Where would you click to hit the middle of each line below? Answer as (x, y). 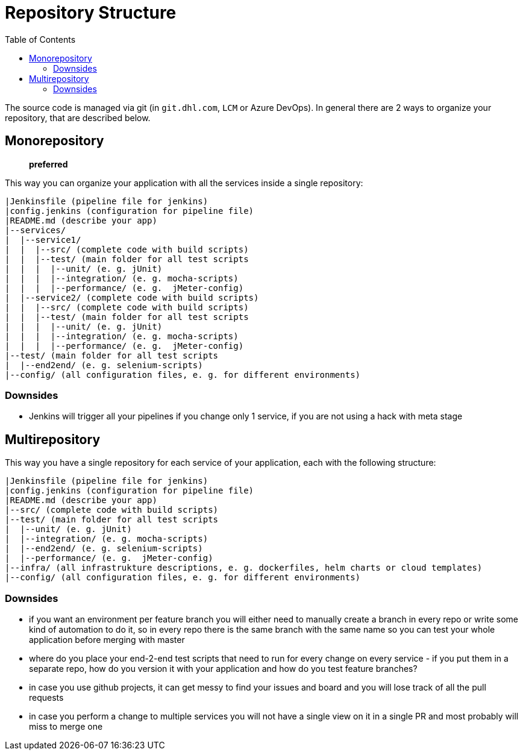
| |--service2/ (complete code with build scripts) (132, 297)
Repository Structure (91, 13)
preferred (49, 164)
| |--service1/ (43, 240)
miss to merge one (66, 726)
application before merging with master (107, 639)
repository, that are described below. (78, 117)
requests (46, 697)
